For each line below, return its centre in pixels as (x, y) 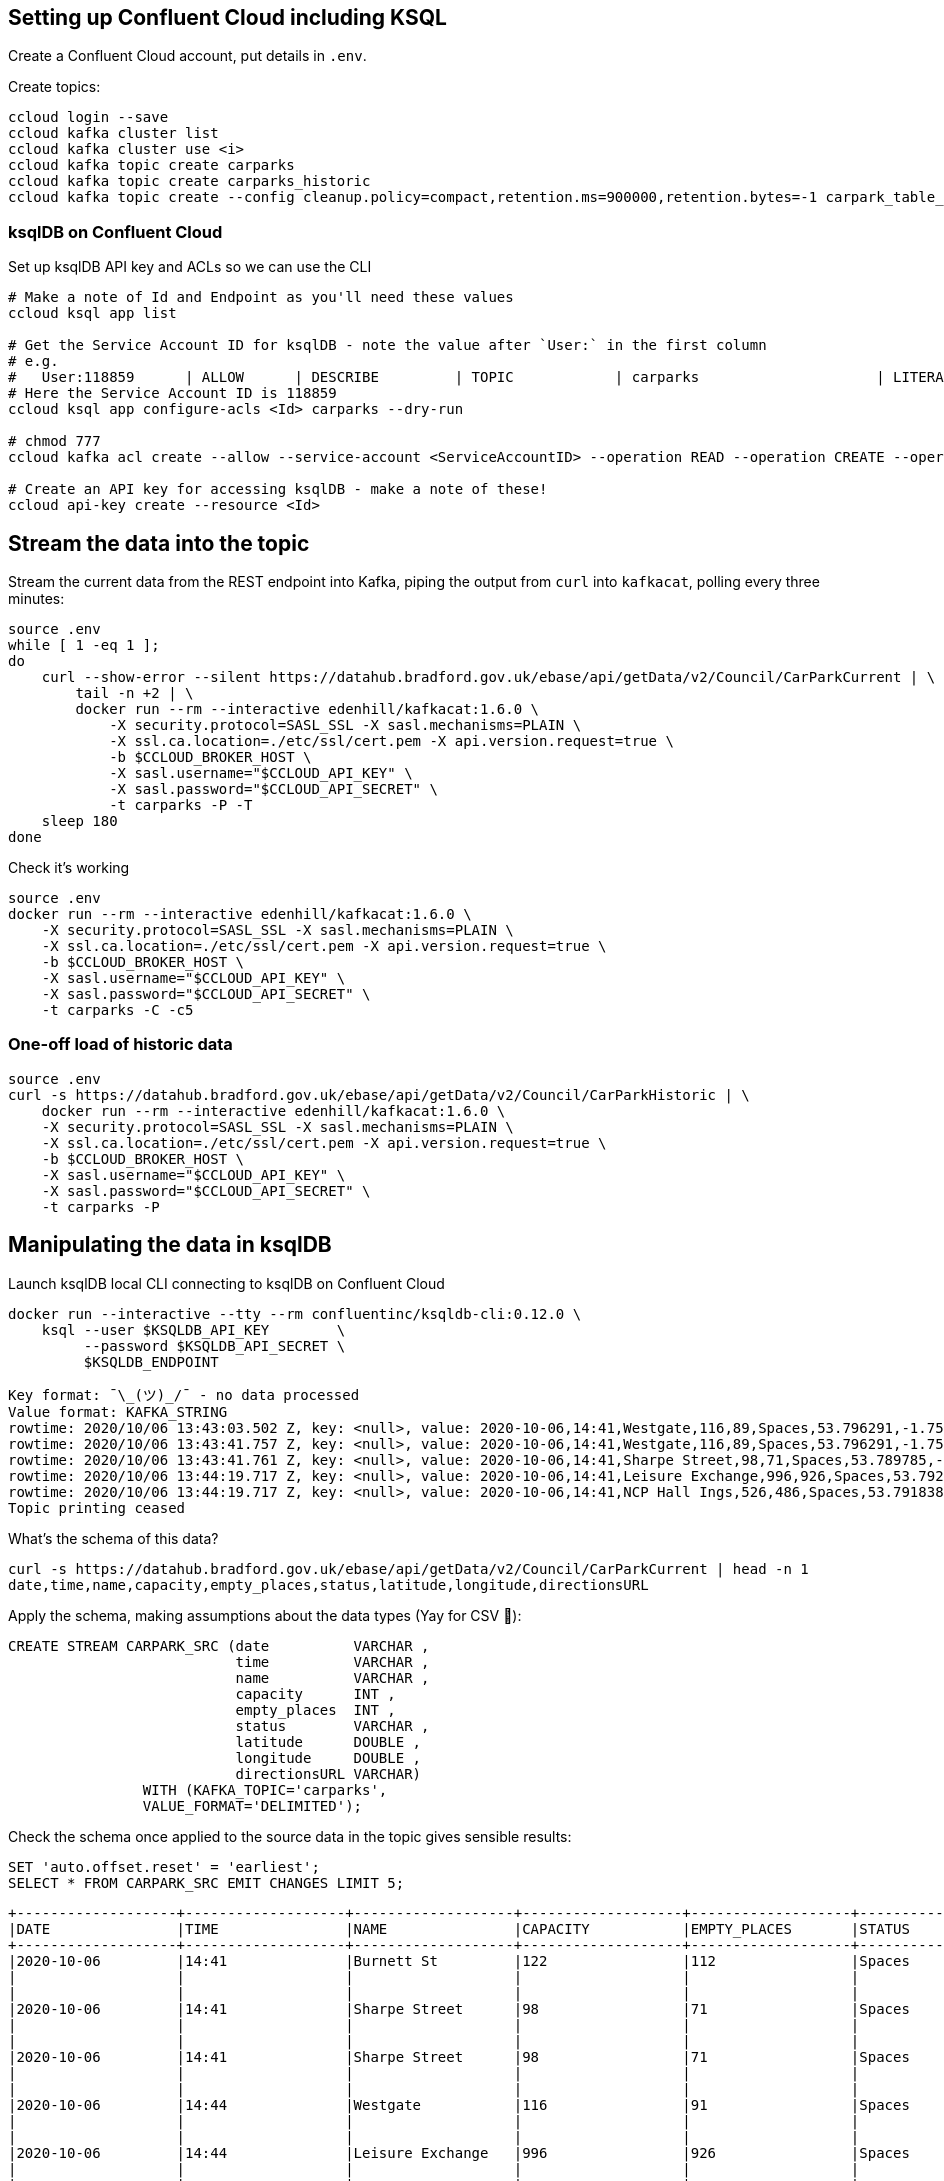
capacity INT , (315, 1693)
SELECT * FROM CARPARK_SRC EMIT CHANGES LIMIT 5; (206, 1882)
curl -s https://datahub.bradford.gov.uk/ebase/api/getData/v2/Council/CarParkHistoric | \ (379, 1094)
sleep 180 (79, 821)
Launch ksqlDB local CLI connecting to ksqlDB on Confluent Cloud (226, 1283)
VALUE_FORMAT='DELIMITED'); (252, 1805)
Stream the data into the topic (159, 543)
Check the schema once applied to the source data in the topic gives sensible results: (290, 1836)
